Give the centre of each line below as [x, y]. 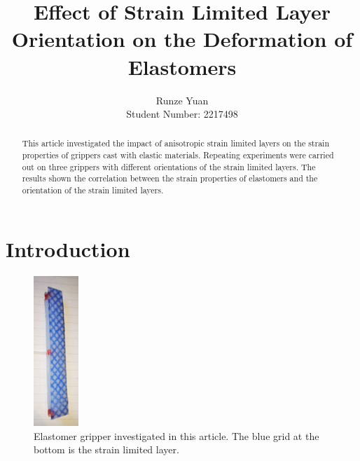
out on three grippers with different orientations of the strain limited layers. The [169, 166]
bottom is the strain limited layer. [106, 449]
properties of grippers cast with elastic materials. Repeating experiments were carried [178, 155]
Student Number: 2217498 [182, 114]
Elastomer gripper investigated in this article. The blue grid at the [176, 435]
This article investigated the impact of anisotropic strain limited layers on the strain [175, 143]
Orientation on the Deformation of [182, 39]
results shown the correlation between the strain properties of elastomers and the [170, 178]
